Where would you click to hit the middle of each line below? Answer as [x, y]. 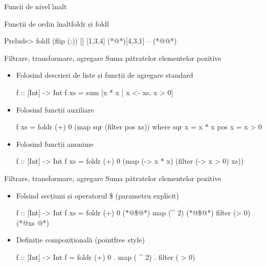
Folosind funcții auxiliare [55, 109]
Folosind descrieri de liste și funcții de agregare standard [105, 75]
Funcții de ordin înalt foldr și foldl [57, 23]
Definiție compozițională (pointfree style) [80, 240]
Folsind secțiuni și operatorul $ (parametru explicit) [97, 195]
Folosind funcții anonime [55, 143]
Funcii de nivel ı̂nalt [36, 6]
